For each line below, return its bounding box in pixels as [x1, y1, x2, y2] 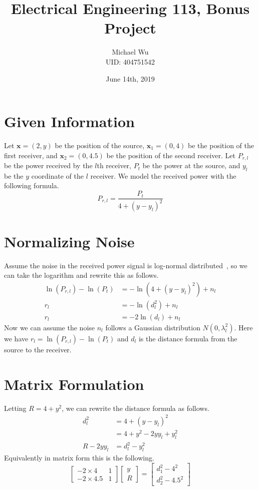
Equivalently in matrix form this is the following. [4, 452, 154, 462]
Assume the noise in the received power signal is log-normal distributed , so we [4, 260, 247, 270]
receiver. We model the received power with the [90, 170, 236, 181]
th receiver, [97, 160, 131, 171]
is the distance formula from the [138, 333, 237, 343]
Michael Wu [112, 47, 149, 57]
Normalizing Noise [4, 231, 135, 251]
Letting [4, 402, 27, 413]
